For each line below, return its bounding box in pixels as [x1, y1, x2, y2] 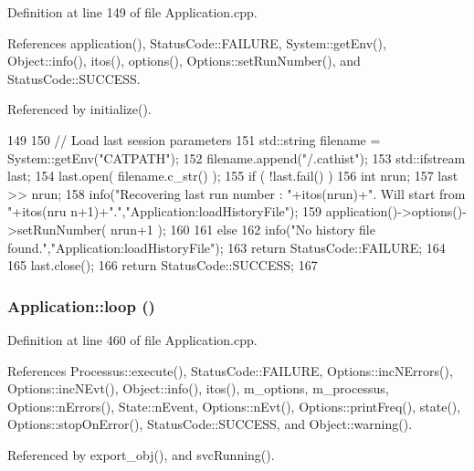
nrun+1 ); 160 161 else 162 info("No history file [111, 219, 375, 238]
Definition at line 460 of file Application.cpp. [7, 330, 258, 349]
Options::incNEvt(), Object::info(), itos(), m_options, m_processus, [7, 379, 389, 398]
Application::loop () [7, 294, 155, 317]
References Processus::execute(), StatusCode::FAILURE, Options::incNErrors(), [7, 361, 453, 380]
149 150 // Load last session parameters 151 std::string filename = [7, 130, 381, 149]
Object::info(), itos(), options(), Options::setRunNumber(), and [7, 51, 361, 70]
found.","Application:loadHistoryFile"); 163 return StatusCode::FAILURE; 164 [7, 237, 446, 256]
